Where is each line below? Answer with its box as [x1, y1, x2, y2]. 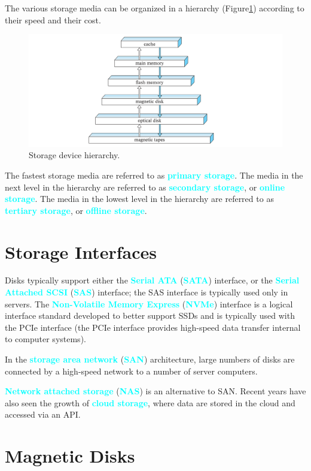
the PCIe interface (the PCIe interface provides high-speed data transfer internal [5, 321, 301, 333]
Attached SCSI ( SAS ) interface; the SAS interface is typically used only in [5, 286, 288, 298]
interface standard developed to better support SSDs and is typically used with [5, 309, 295, 322]
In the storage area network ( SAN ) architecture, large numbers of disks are [5, 353, 295, 365]
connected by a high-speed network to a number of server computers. [5, 364, 258, 377]
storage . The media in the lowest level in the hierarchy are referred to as [5, 192, 274, 205]
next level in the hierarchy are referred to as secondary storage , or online [5, 180, 285, 193]
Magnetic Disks [5, 443, 135, 468]
